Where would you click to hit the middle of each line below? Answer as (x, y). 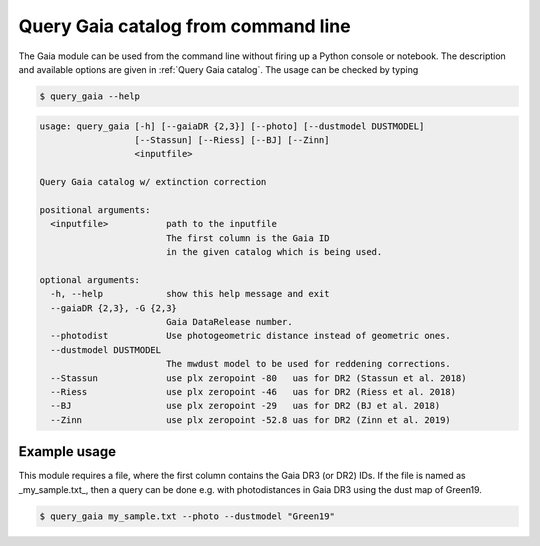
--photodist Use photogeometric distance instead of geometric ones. (251, 336)
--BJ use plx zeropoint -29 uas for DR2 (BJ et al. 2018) (245, 406)
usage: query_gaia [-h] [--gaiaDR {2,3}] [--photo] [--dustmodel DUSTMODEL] (232, 126)
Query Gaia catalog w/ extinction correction (153, 182)
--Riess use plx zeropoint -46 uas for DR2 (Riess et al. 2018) (253, 391)
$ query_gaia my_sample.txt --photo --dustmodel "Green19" (187, 516)
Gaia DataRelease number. (229, 321)
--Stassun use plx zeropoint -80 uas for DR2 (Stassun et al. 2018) (258, 378)
